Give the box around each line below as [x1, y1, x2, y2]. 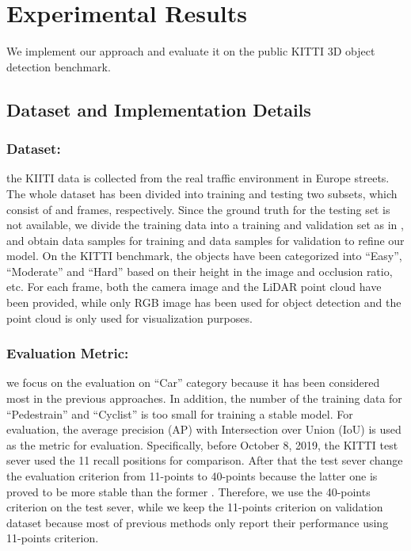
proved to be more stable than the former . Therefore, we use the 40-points [6, 483, 371, 499]
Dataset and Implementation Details [6, 97, 311, 121]
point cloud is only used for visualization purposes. [6, 309, 253, 326]
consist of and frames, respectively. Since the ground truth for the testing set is [6, 201, 390, 217]
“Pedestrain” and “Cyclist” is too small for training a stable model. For [6, 405, 353, 422]
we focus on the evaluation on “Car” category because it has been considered [6, 374, 380, 391]
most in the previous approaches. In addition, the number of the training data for [6, 390, 402, 407]
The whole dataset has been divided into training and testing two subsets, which [6, 185, 398, 201]
